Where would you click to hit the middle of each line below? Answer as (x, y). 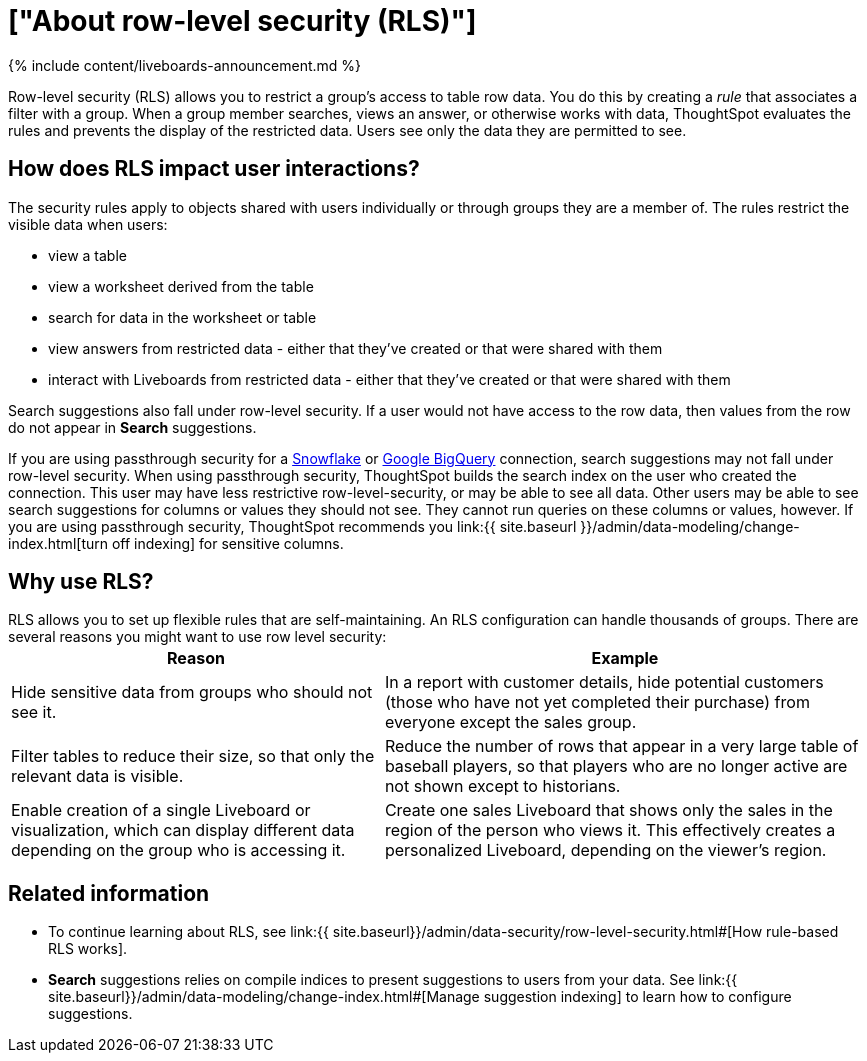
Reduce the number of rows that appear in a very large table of (621, 746)
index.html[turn (58, 543)
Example (625, 658)
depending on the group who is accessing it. (178, 850)
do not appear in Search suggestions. (132, 427)
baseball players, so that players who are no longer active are (616, 766)
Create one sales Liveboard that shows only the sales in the (608, 810)
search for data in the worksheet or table (182, 317)
